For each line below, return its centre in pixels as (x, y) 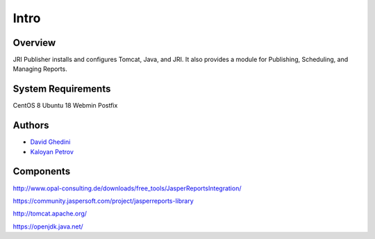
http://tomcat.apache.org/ (50, 214)
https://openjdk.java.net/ (48, 226)
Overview (34, 43)
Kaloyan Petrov (52, 151)
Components (42, 171)
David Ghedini (50, 142)
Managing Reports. (40, 69)
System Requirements (62, 89)
